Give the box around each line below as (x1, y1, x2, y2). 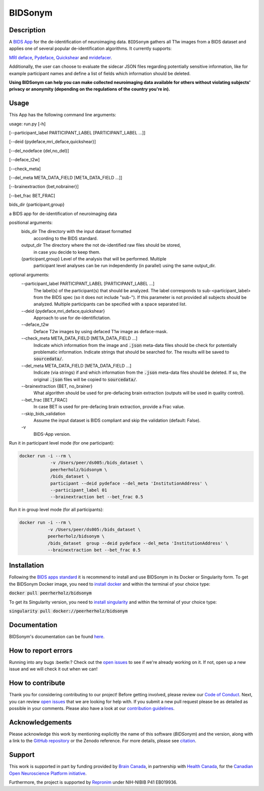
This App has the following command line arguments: (9, 112, 116, 118)
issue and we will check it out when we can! (9, 666, 98, 672)
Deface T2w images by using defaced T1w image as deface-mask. (33, 328, 168, 334)
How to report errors (9, 646, 73, 655)
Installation (9, 561, 44, 570)
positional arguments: (9, 220, 53, 225)
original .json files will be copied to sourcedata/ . (33, 376, 137, 382)
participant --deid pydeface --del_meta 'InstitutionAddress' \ (50, 480, 208, 486)
